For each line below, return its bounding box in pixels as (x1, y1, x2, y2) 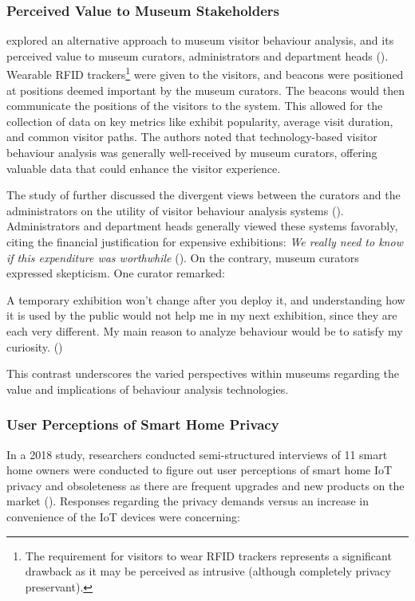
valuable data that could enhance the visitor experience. (6, 159, 281, 176)
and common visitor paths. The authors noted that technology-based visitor (6, 128, 377, 145)
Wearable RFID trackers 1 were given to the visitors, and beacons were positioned (6, 64, 404, 83)
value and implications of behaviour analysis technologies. (6, 380, 289, 397)
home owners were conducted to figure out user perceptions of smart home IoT (6, 462, 393, 478)
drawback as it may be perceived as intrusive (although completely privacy (25, 563, 391, 579)
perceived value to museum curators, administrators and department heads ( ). (6, 47, 389, 64)
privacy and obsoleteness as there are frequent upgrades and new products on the (6, 477, 405, 493)
